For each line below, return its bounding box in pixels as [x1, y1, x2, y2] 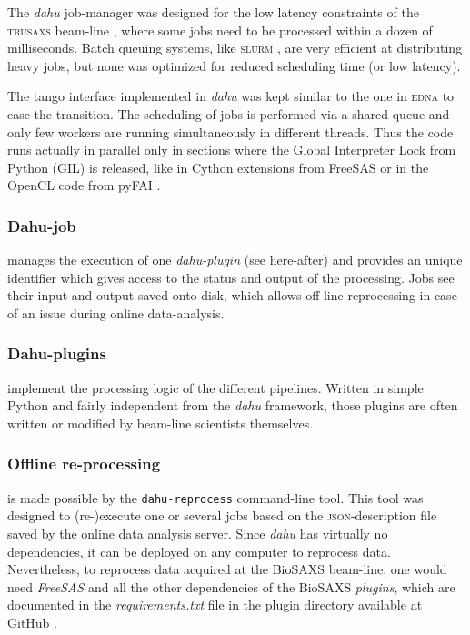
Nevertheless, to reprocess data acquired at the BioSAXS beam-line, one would [7, 559, 447, 579]
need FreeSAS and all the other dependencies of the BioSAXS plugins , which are [7, 577, 455, 596]
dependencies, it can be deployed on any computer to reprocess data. [7, 541, 391, 560]
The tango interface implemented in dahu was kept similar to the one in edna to [7, 86, 455, 106]
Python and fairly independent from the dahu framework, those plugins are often [7, 396, 458, 415]
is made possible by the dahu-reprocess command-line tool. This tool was [7, 488, 424, 507]
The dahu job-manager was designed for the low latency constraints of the [7, 3, 419, 21]
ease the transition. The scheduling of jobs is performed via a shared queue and [7, 104, 450, 123]
